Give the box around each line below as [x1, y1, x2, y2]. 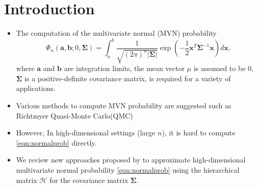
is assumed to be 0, [193, 63, 253, 74]
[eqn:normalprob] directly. [16, 137, 97, 148]
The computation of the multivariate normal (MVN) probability [16, 28, 217, 38]
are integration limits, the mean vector [64, 63, 185, 74]
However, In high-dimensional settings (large [16, 127, 156, 138]
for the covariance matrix [49, 174, 128, 185]
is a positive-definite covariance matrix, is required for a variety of [24, 73, 231, 83]
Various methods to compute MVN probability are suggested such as [16, 100, 232, 110]
